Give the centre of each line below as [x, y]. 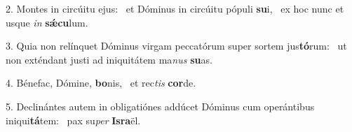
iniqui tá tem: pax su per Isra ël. [73, 120]
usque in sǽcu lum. [47, 22]
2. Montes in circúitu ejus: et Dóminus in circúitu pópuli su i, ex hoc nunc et [175, 8]
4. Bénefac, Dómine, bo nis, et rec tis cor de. [101, 83]
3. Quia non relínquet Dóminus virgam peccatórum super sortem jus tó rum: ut [176, 46]
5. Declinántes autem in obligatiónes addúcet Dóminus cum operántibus [160, 106]
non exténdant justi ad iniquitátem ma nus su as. [109, 59]
